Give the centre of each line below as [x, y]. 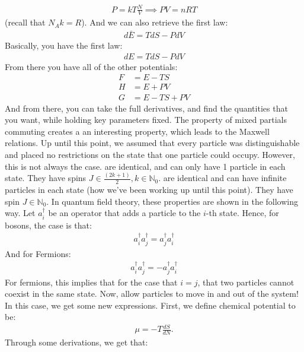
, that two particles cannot [246, 282]
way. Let [20, 213]
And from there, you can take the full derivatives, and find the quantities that [146, 108]
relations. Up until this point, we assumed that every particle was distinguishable [152, 143]
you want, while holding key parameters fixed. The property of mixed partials [146, 120]
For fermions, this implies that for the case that [91, 282]
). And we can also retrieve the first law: [155, 22]
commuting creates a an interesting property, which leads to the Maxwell [137, 131]
